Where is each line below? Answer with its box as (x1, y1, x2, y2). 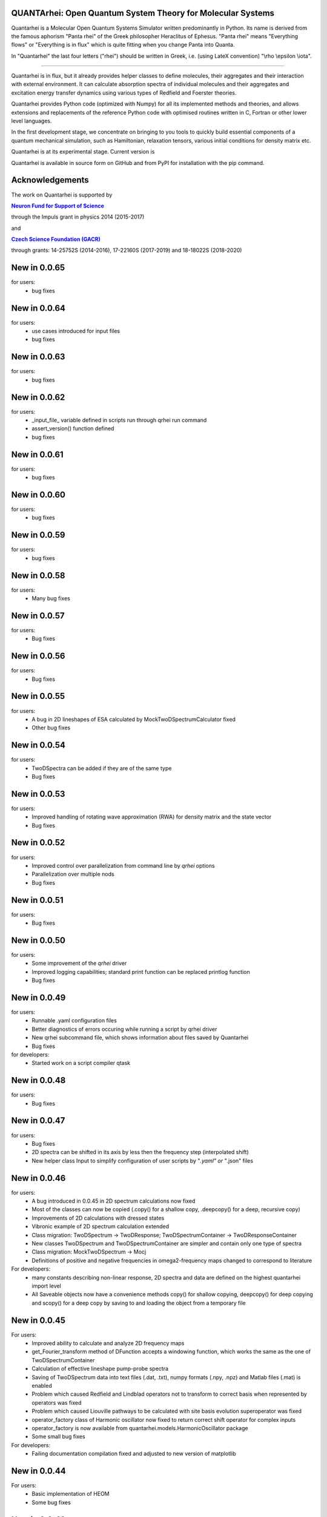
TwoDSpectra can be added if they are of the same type (31, 765, 172, 772)
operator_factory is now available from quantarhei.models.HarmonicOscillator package (31, 1424, 248, 1431)
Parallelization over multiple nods (31, 871, 114, 878)
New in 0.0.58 (11, 570, 65, 581)
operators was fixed (31, 1399, 82, 1406)
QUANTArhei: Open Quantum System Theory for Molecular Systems (11, 8, 275, 18)
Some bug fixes (31, 1499, 71, 1506)
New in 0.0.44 (11, 1465, 66, 1476)
